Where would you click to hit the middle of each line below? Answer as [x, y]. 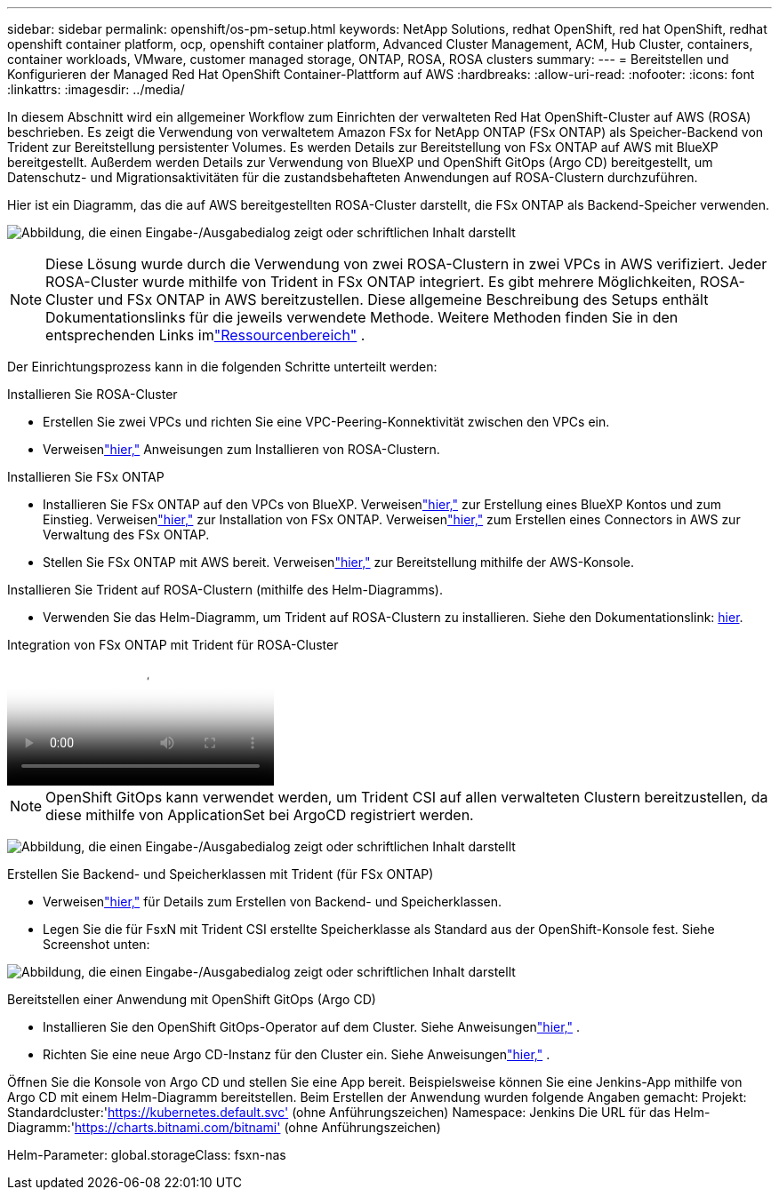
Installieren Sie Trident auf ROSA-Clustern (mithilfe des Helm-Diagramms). [225, 590]
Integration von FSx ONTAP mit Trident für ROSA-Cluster [173, 645]
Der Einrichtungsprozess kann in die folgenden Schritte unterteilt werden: [222, 367]
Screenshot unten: [96, 944]
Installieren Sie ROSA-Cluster [92, 394]
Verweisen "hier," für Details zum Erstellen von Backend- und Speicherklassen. [273, 902]
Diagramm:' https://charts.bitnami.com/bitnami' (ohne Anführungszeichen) [224, 1127]
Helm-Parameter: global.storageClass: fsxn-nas [147, 1155]
